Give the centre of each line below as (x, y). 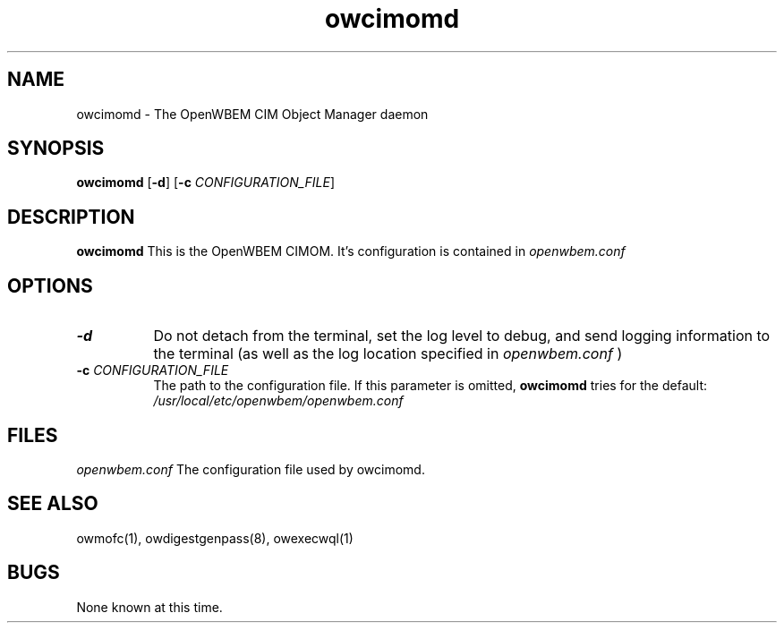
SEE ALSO (53, 504)
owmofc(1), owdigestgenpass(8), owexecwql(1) (215, 538)
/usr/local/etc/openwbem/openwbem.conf (278, 401)
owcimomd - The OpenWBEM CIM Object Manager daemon (252, 114)
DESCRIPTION (71, 217)
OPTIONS (50, 285)
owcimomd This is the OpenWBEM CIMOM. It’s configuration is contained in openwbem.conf (351, 251)
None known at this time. (149, 607)
